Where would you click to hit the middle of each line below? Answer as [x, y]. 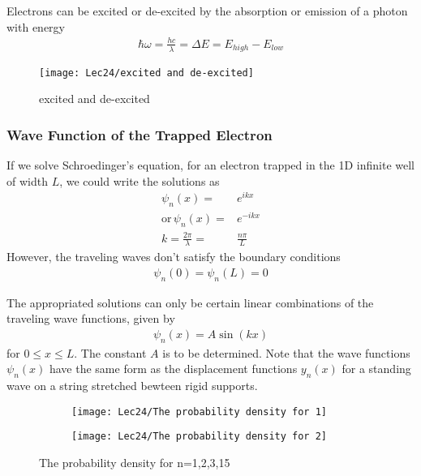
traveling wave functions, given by [91, 318]
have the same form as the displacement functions [173, 369]
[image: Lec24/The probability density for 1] [199, 412]
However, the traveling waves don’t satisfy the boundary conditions [174, 257]
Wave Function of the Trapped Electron [140, 134]
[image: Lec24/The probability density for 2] [199, 437]
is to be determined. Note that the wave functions [286, 352]
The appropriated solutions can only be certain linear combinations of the [190, 302]
